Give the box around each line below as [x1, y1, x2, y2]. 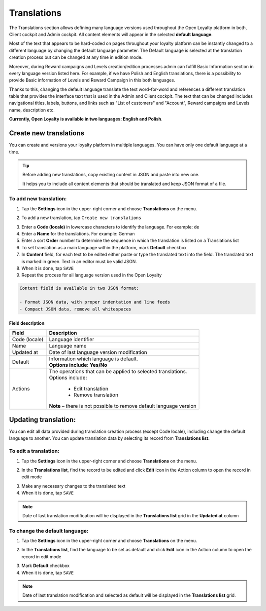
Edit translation [73, 385, 108, 392]
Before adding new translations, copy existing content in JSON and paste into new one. [22, 172, 199, 178]
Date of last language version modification [49, 348, 147, 355]
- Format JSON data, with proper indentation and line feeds [19, 299, 170, 305]
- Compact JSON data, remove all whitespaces [19, 306, 132, 312]
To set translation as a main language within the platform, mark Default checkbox [21, 244, 187, 250]
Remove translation [73, 391, 118, 398]
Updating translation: [9, 415, 76, 424]
